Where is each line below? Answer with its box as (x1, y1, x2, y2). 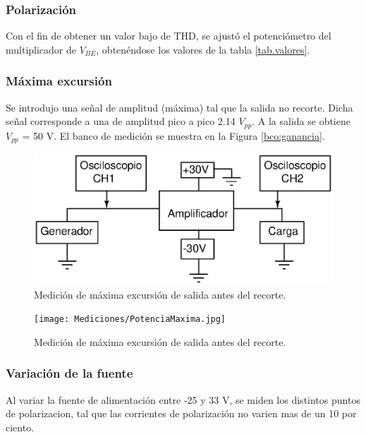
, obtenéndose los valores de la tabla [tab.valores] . (96, 42, 310, 56)
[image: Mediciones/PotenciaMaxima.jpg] (34, 314, 226, 325)
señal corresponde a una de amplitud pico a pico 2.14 (6, 114, 236, 128)
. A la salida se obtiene (252, 114, 350, 128)
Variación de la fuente (6, 364, 133, 382)
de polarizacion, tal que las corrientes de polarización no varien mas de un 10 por (6, 406, 357, 421)
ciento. (6, 419, 35, 434)
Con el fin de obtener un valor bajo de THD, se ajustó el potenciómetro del (6, 28, 331, 43)
